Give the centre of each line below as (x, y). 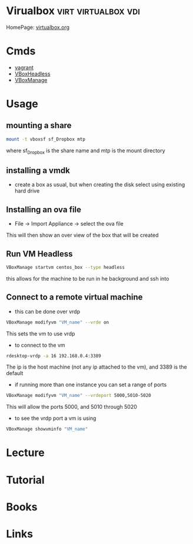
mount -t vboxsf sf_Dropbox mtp (46, 139)
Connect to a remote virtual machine (74, 297)
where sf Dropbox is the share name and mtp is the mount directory (86, 151)
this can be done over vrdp (47, 311)
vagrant (24, 67)
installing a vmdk (38, 170)
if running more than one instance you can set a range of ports (91, 385)
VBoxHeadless (32, 74)
